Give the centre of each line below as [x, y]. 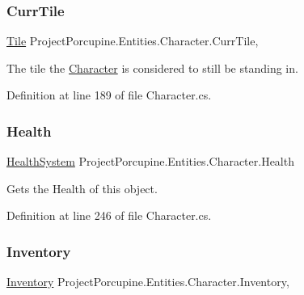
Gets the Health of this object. [82, 188]
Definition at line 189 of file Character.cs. [109, 95]
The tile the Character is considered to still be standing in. [152, 67]
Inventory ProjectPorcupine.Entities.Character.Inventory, [148, 282]
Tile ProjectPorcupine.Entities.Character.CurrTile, [133, 41]
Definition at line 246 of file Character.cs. [109, 215]
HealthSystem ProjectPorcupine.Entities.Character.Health [150, 161]
